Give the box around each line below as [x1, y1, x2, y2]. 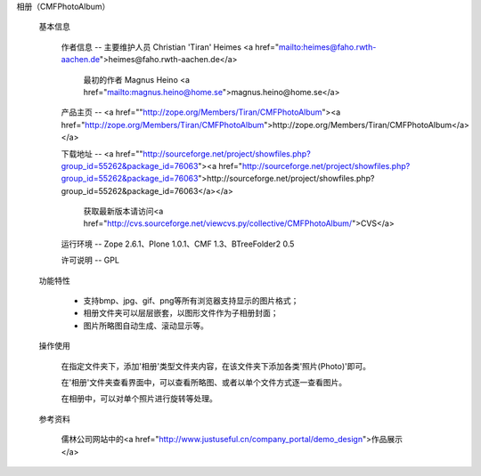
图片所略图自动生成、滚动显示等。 [83, 320, 208, 331]
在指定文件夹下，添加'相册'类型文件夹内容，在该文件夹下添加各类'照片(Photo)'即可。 [61, 360, 371, 371]
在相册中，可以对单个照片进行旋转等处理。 [61, 393, 217, 404]
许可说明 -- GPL [61, 254, 120, 266]
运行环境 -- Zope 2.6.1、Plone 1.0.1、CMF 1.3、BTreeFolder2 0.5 [61, 238, 295, 249]
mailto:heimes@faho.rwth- [278, 41, 377, 52]
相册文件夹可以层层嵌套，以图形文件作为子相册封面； [83, 308, 279, 319]
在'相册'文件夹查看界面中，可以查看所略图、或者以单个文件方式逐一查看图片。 [61, 376, 347, 387]
